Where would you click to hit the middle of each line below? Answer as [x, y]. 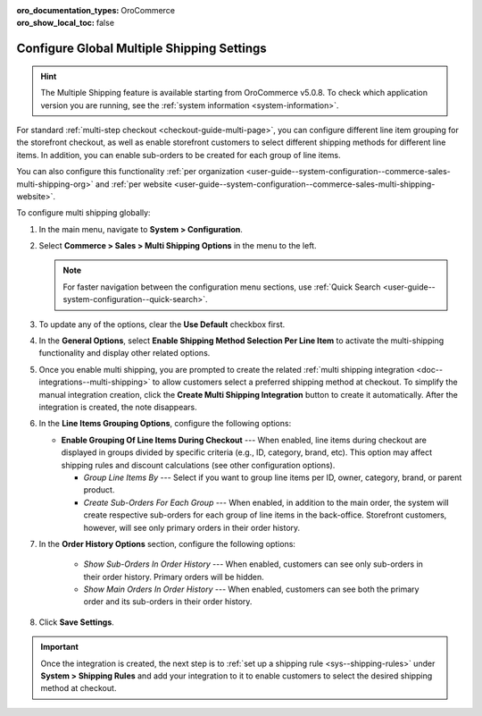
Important [60, 647]
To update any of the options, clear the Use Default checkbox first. [162, 324]
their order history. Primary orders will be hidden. [174, 577]
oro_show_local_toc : [56, 23]
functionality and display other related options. [125, 353]
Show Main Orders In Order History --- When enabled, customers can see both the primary [251, 589]
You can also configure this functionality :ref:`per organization [130, 172]
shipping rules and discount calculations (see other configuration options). [198, 465]
